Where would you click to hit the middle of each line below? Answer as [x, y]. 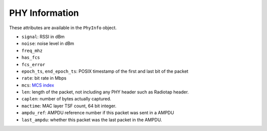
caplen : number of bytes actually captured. [66, 99]
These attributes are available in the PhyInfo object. [63, 28]
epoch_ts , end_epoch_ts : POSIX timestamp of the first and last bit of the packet [105, 71]
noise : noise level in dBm [48, 44]
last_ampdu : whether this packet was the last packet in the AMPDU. [92, 120]
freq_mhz [32, 50]
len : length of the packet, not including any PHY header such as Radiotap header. [105, 92]
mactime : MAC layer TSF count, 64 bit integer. [69, 106]
